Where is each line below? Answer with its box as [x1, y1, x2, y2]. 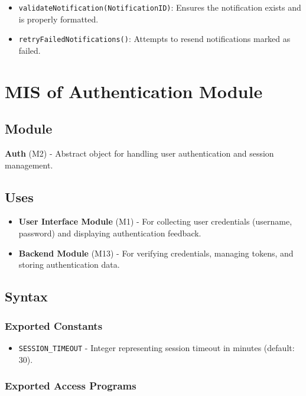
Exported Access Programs [5, 378, 136, 393]
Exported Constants [5, 318, 103, 333]
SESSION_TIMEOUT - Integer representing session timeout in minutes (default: [18, 341, 295, 353]
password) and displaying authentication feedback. [18, 227, 201, 239]
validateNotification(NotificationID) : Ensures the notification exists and [18, 1, 301, 13]
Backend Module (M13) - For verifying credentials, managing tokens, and [18, 246, 294, 259]
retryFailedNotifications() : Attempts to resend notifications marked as [18, 33, 291, 45]
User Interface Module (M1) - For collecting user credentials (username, [18, 215, 292, 228]
